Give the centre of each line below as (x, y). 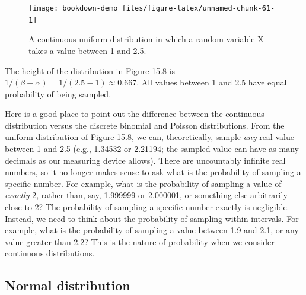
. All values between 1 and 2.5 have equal (212, 82)
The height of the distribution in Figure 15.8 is (90, 70)
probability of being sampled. (58, 93)
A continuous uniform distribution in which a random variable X (146, 39)
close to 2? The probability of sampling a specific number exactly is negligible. (147, 207)
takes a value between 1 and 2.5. (87, 50)
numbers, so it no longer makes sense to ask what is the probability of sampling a (153, 172)
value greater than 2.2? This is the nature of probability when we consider (140, 241)
